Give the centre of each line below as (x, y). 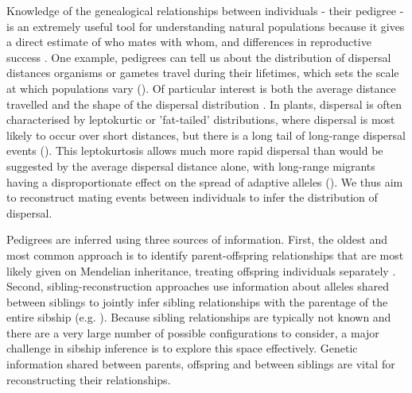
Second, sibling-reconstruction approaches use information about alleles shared (198, 286)
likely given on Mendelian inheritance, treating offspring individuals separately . (201, 270)
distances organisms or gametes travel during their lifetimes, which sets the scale (203, 73)
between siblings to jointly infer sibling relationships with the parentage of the (197, 301)
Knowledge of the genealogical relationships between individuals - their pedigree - (205, 10)
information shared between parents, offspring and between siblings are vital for (201, 364)
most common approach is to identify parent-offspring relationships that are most (205, 254)
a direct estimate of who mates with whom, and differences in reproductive (189, 42)
